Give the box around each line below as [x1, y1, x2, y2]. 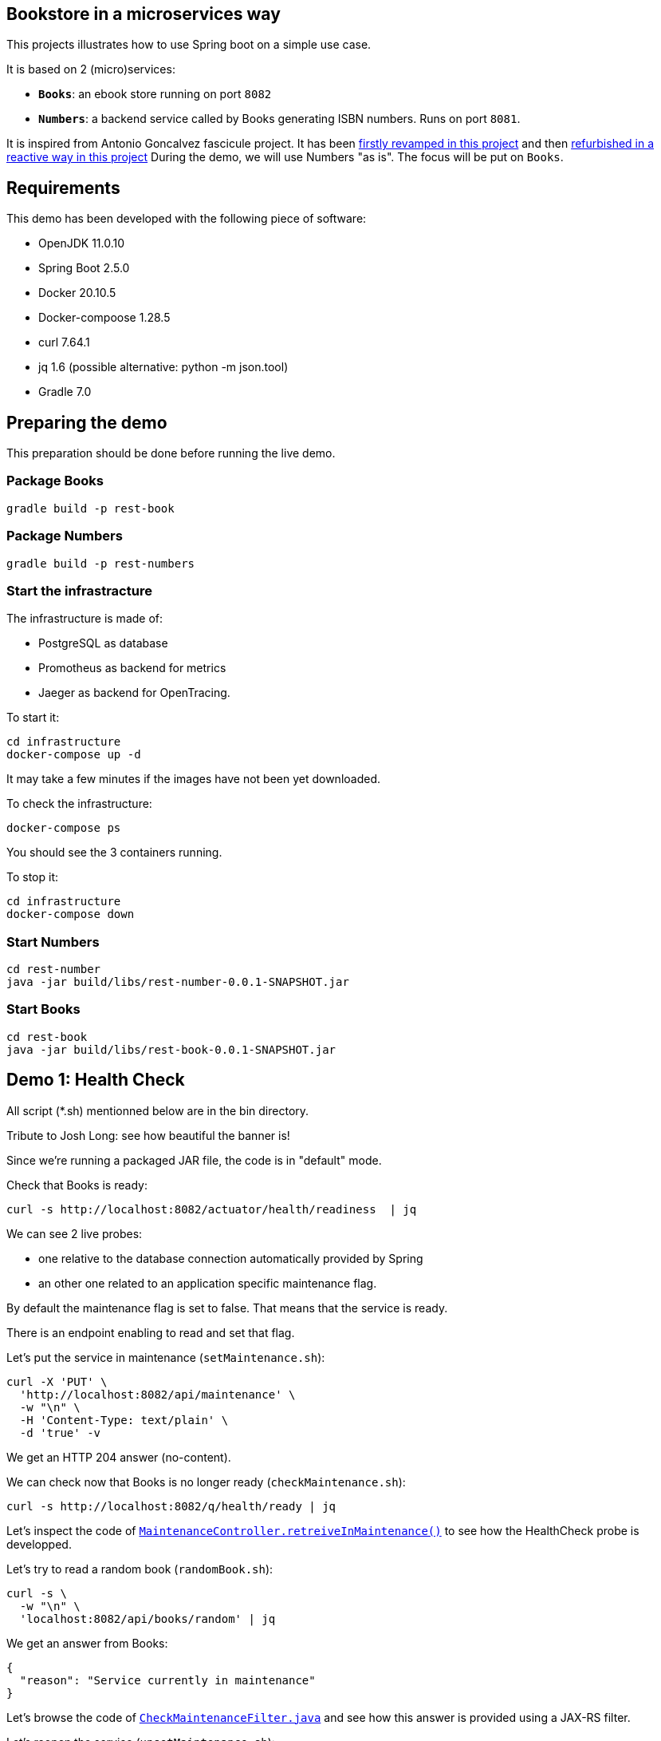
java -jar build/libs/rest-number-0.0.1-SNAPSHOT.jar [6, 975, 349, 989]
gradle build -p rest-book [6, 501, 175, 515]
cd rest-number [6, 963, 101, 976]
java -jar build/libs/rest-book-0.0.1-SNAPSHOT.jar [6, 1043, 336, 1056]
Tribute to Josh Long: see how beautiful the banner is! [6, 1128, 290, 1142]
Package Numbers [6, 528, 123, 544]
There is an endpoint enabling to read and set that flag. [6, 1325, 295, 1339]
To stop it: [6, 870, 59, 884]
